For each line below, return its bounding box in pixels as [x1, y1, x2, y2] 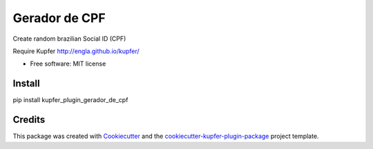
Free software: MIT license [30, 59, 106, 68]
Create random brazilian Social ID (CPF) [12, 34, 126, 43]
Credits [12, 114, 46, 126]
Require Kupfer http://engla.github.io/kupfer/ [12, 47, 140, 55]
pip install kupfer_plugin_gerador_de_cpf [12, 96, 128, 104]
